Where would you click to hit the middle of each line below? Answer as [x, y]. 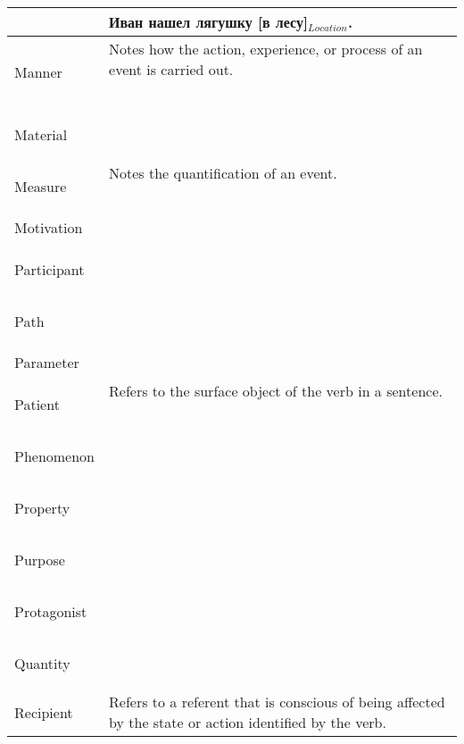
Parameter [47, 362]
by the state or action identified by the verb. [248, 722]
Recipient [44, 712]
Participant [50, 269]
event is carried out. [171, 69]
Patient [37, 404]
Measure [41, 186]
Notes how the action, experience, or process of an [266, 49]
